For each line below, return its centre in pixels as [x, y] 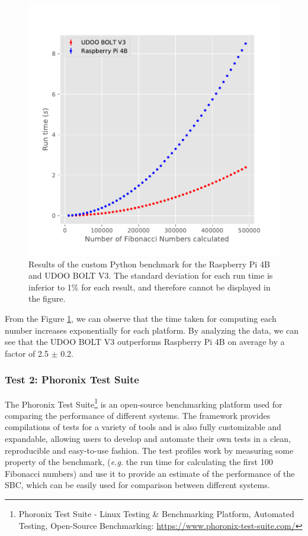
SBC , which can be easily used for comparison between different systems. [137, 485]
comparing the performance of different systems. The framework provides [138, 415]
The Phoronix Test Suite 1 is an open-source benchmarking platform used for [144, 403]
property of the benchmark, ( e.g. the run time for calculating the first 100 [139, 462]
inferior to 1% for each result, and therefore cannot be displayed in [150, 287]
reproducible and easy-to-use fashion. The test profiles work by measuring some [149, 450]
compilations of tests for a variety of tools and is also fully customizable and [143, 427]
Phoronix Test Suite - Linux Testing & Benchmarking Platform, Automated [156, 513]
